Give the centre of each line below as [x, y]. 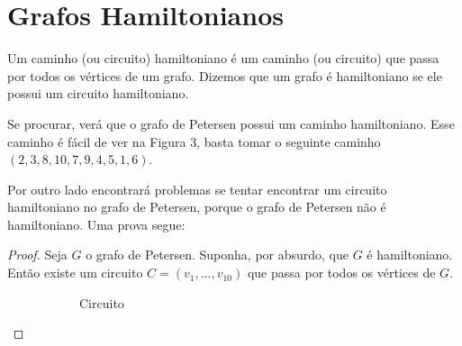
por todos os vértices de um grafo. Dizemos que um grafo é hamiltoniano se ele [225, 75]
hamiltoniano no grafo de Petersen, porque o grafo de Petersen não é [197, 207]
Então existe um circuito [75, 273]
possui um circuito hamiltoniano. [98, 93]
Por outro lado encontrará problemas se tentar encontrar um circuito [197, 189]
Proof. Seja [37, 255]
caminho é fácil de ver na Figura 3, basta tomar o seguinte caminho [194, 141]
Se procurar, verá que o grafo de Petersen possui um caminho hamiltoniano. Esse [231, 123]
